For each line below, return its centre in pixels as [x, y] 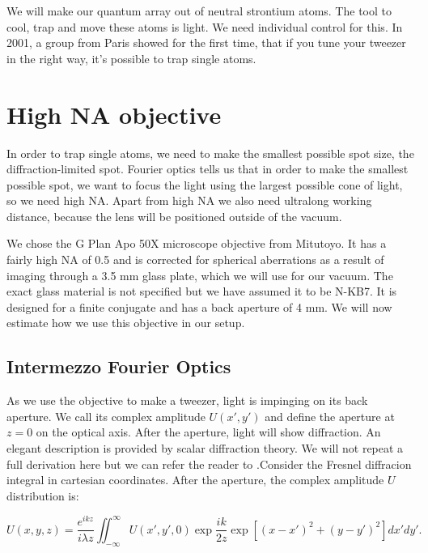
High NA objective [114, 114]
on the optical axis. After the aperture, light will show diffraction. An [208, 432]
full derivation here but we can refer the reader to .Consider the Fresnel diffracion [209, 464]
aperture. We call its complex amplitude [106, 416]
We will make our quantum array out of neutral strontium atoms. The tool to [199, 11]
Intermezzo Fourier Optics [119, 366]
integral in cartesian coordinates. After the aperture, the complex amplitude [195, 480]
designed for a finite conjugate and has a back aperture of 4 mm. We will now [199, 306]
